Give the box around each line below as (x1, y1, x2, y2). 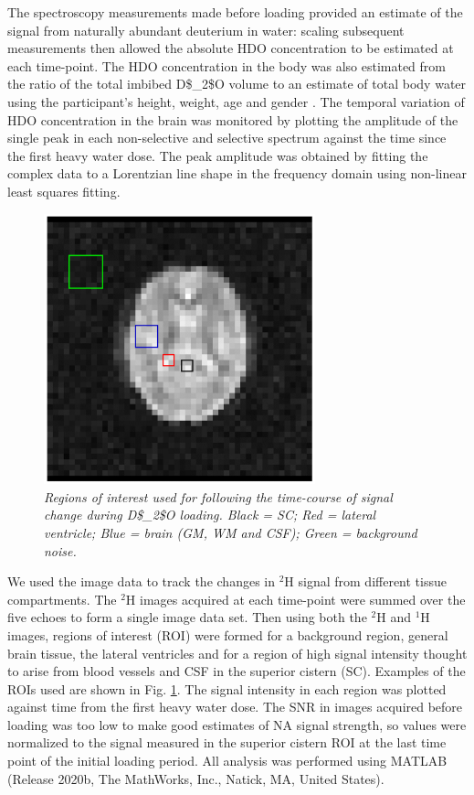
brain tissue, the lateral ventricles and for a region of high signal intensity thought (7, 643, 468, 662)
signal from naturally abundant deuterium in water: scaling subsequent (7, 20, 405, 39)
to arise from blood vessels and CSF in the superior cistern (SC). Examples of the (7, 661, 466, 681)
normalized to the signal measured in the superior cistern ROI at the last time (7, 733, 447, 752)
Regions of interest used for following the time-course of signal (44, 487, 393, 506)
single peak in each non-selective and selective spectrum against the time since (7, 128, 447, 147)
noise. (44, 541, 77, 560)
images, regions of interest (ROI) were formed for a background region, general (7, 625, 448, 644)
